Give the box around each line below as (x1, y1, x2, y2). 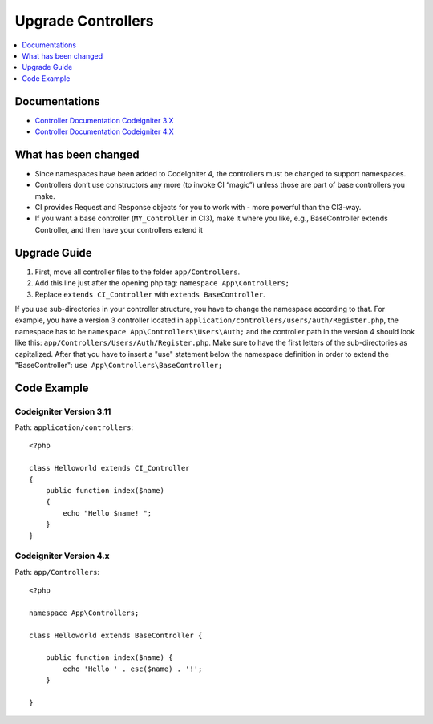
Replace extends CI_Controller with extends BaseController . (34, 289, 265, 299)
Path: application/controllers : (14, 423, 134, 432)
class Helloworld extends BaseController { (29, 630, 203, 640)
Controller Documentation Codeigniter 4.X (34, 127, 174, 136)
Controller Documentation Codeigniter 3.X (34, 115, 174, 125)
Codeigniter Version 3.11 (14, 406, 111, 417)
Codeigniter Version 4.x (14, 550, 110, 561)
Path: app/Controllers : (14, 567, 100, 576)
